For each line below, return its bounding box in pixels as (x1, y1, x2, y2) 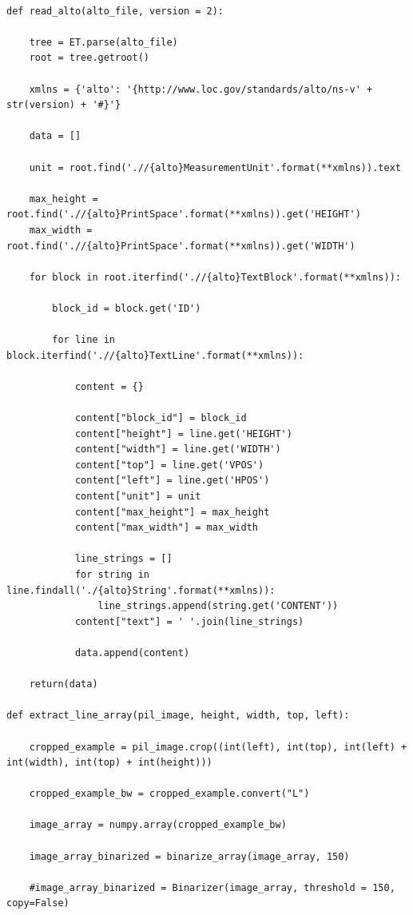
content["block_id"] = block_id (74, 412, 247, 424)
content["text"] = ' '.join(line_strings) (74, 615, 304, 627)
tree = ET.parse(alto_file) (29, 36, 178, 48)
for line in (52, 334, 116, 346)
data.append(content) (74, 646, 190, 658)
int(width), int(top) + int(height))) (6, 757, 212, 769)
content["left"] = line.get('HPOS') (74, 475, 270, 487)
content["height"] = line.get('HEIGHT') (74, 428, 292, 440)
